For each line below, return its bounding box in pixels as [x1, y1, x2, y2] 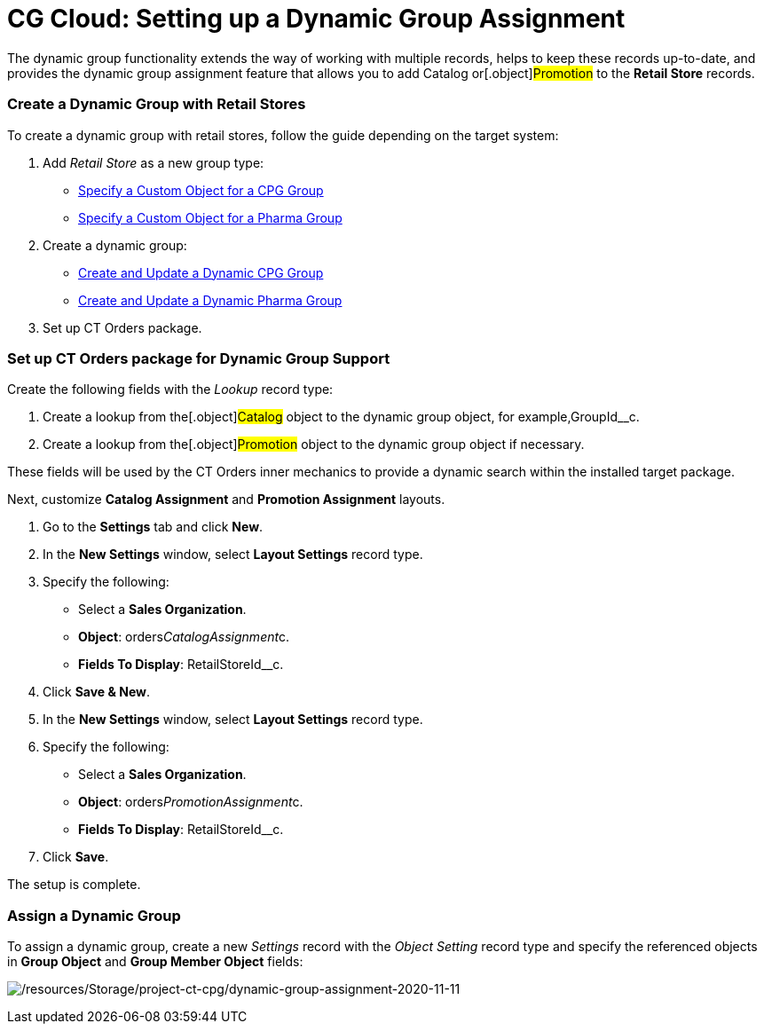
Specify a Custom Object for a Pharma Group [78, 209, 343, 225]
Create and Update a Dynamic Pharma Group [78, 292, 343, 308]
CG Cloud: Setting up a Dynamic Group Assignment [7, 4, 626, 34]
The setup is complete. [7, 877, 141, 893]
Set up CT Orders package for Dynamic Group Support [7, 349, 390, 367]
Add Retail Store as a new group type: [43, 154, 264, 170]
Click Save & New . [43, 684, 150, 700]
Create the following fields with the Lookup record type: [7, 382, 334, 397]
